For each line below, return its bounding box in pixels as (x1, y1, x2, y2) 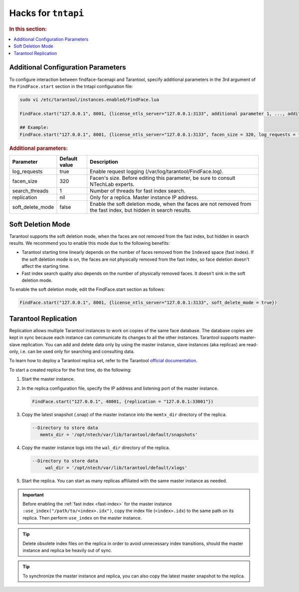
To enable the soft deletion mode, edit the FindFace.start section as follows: (9, 286, 165, 292)
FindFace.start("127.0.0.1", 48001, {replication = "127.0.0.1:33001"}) (32, 399, 214, 404)
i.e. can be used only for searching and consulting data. (20, 348, 135, 354)
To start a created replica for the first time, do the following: (9, 367, 132, 373)
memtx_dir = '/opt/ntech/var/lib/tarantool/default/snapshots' (40, 432, 198, 437)
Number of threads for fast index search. (90, 187, 186, 194)
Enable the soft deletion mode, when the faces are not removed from (90, 200, 252, 207)
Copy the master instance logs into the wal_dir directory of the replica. (21, 445, 170, 451)
